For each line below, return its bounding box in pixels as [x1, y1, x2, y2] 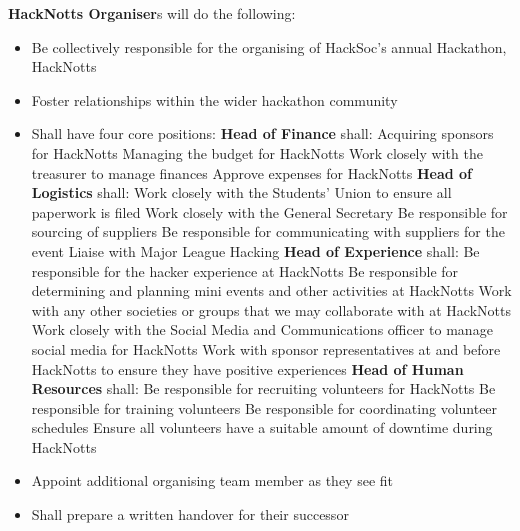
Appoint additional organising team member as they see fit [31, 470, 393, 491]
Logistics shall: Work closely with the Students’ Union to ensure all [31, 182, 452, 203]
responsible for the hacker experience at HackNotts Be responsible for [31, 260, 459, 281]
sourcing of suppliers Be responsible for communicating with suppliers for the [31, 221, 505, 242]
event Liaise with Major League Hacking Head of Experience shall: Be [31, 240, 480, 261]
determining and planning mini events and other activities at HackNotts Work [31, 280, 512, 301]
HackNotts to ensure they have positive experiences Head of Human [31, 358, 464, 379]
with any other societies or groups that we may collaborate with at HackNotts [31, 299, 511, 320]
